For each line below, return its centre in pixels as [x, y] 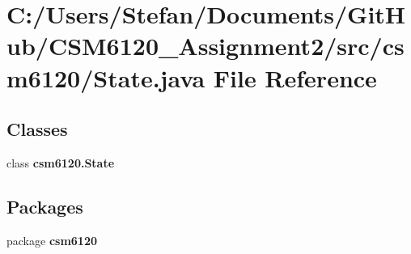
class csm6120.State [61, 162]
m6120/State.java [106, 77]
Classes [37, 129]
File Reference [295, 77]
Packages [45, 206]
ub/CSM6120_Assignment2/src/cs [205, 46]
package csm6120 [52, 240]
